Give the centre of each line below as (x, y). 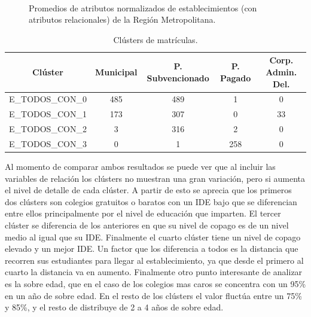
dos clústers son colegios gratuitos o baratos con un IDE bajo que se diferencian (151, 201)
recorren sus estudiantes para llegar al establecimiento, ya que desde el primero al (154, 260)
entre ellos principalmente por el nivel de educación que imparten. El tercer (143, 213)
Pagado (236, 77)
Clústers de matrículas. (155, 39)
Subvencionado (178, 77)
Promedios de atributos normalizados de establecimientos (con (143, 7)
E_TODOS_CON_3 (48, 143)
